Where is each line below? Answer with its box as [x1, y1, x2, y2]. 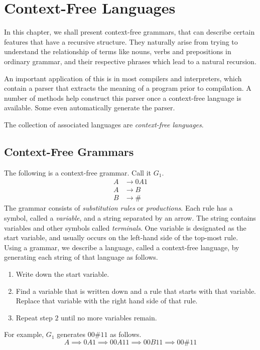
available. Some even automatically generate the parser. [4, 102, 175, 113]
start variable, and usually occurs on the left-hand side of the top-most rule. [4, 232, 238, 243]
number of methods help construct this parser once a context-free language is [4, 92, 241, 103]
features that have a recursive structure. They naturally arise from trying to [4, 36, 238, 47]
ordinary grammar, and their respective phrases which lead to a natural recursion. [4, 56, 256, 66]
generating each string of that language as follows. [4, 252, 158, 262]
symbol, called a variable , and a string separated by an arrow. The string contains [4, 212, 256, 223]
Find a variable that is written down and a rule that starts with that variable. [16, 285, 256, 296]
